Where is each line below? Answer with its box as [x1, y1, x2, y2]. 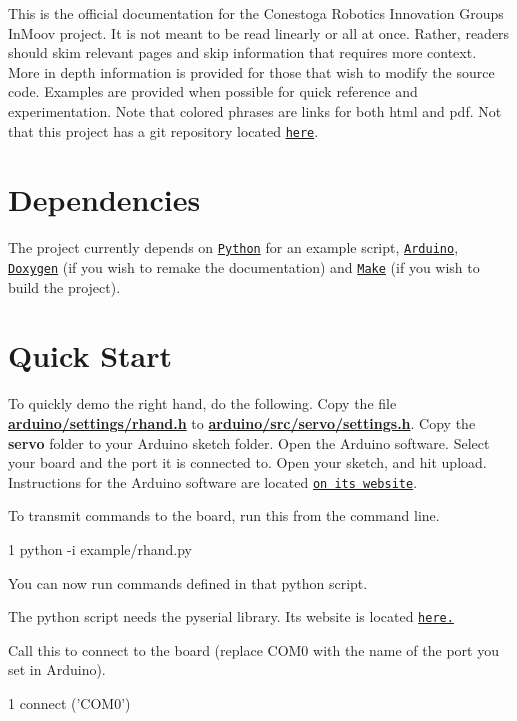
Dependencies [8, 179, 201, 220]
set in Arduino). [8, 659, 106, 680]
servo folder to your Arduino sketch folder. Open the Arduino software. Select [8, 432, 490, 453]
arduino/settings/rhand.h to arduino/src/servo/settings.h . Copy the [8, 412, 476, 433]
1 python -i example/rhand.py [8, 539, 193, 559]
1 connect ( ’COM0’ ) [8, 693, 131, 714]
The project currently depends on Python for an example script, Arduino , [8, 237, 459, 258]
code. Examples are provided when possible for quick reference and [8, 81, 418, 102]
